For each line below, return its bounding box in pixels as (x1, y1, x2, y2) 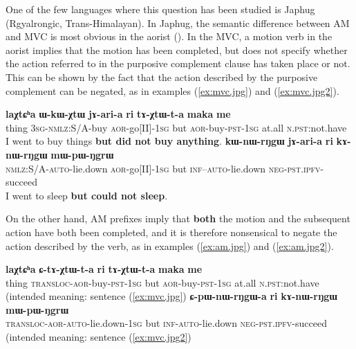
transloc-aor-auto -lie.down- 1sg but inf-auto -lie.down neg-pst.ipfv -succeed (6, 316, 327, 330)
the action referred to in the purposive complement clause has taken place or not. (6, 56, 350, 71)
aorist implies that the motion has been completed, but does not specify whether (6, 42, 348, 57)
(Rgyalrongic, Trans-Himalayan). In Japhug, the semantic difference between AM (6, 15, 350, 30)
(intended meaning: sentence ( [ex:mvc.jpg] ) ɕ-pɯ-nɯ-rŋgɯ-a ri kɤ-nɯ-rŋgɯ (6, 289, 337, 303)
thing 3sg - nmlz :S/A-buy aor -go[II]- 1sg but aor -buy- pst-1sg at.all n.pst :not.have (6, 120, 347, 134)
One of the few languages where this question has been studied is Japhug (6, 2, 315, 16)
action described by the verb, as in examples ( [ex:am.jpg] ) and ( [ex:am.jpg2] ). (6, 238, 334, 253)
